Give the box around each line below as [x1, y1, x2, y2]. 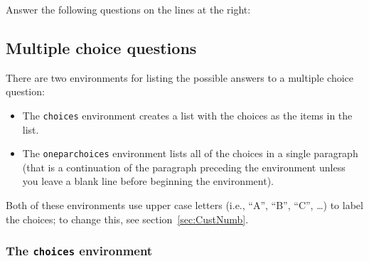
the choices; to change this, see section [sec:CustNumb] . [6, 211, 249, 226]
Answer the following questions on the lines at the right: [6, 2, 251, 16]
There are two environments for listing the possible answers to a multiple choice [6, 70, 354, 85]
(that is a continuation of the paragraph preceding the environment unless [22, 159, 346, 174]
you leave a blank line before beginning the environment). [22, 174, 274, 188]
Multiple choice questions [6, 36, 197, 58]
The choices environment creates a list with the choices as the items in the [22, 107, 353, 122]
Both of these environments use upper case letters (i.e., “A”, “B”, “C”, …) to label [6, 198, 363, 213]
